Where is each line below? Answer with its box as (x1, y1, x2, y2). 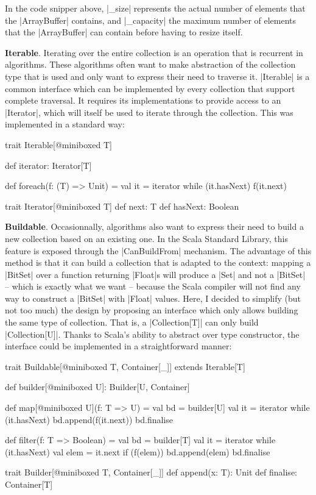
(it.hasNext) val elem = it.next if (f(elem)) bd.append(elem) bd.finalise (5, 445, 270, 458)
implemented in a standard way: (5, 118, 125, 130)
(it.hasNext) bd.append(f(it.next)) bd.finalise (5, 413, 173, 426)
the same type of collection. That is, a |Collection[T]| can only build (5, 316, 259, 329)
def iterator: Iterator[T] (5, 158, 92, 171)
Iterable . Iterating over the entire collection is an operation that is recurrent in (5, 46, 303, 59)
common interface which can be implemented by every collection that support (5, 82, 295, 94)
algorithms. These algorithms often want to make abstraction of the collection (5, 58, 296, 71)
